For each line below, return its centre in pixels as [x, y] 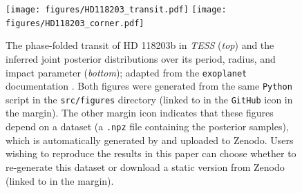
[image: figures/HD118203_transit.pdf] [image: [116, 10]
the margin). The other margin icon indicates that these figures [140, 113]
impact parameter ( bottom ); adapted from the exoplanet [126, 72]
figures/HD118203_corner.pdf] [75, 23]
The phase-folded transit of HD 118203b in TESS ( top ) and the [140, 45]
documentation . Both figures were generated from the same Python [149, 86]
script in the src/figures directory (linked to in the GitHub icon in [149, 99]
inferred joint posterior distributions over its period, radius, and [141, 58]
